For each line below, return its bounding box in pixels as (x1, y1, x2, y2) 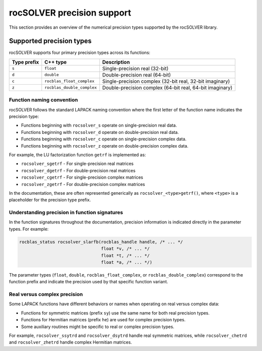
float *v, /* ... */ (101, 246, 150, 252)
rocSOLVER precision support (9, 7, 131, 18)
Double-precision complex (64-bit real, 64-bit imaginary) (102, 84, 232, 91)
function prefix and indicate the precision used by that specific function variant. (9, 279, 168, 285)
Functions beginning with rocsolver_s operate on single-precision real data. (21, 122, 177, 129)
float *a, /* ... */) (101, 259, 152, 265)
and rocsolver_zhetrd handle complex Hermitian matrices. (9, 339, 132, 345)
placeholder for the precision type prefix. (9, 197, 91, 203)
